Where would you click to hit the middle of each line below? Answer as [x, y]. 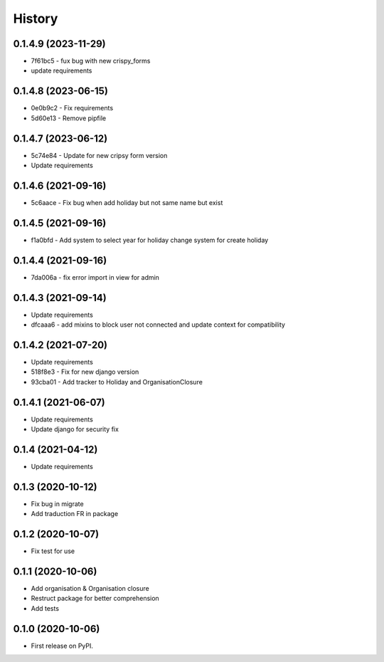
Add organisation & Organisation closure [90, 589]
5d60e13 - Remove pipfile [69, 118]
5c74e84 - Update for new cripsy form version [99, 155]
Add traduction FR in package [75, 514]
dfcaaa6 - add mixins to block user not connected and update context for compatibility [158, 325]
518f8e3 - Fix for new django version [85, 372]
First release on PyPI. [62, 646]
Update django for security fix [75, 429]
